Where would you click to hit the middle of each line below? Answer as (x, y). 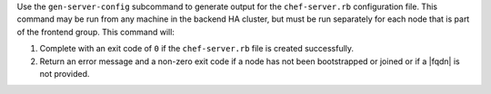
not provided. (65, 73)
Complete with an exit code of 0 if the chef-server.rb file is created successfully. (197, 49)
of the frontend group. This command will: (95, 32)
